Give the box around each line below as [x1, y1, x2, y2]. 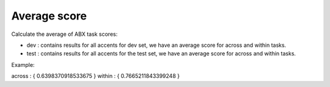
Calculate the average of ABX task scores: [11, 30, 118, 38]
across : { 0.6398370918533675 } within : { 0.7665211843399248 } [11, 72, 180, 80]
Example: [11, 61, 35, 68]
